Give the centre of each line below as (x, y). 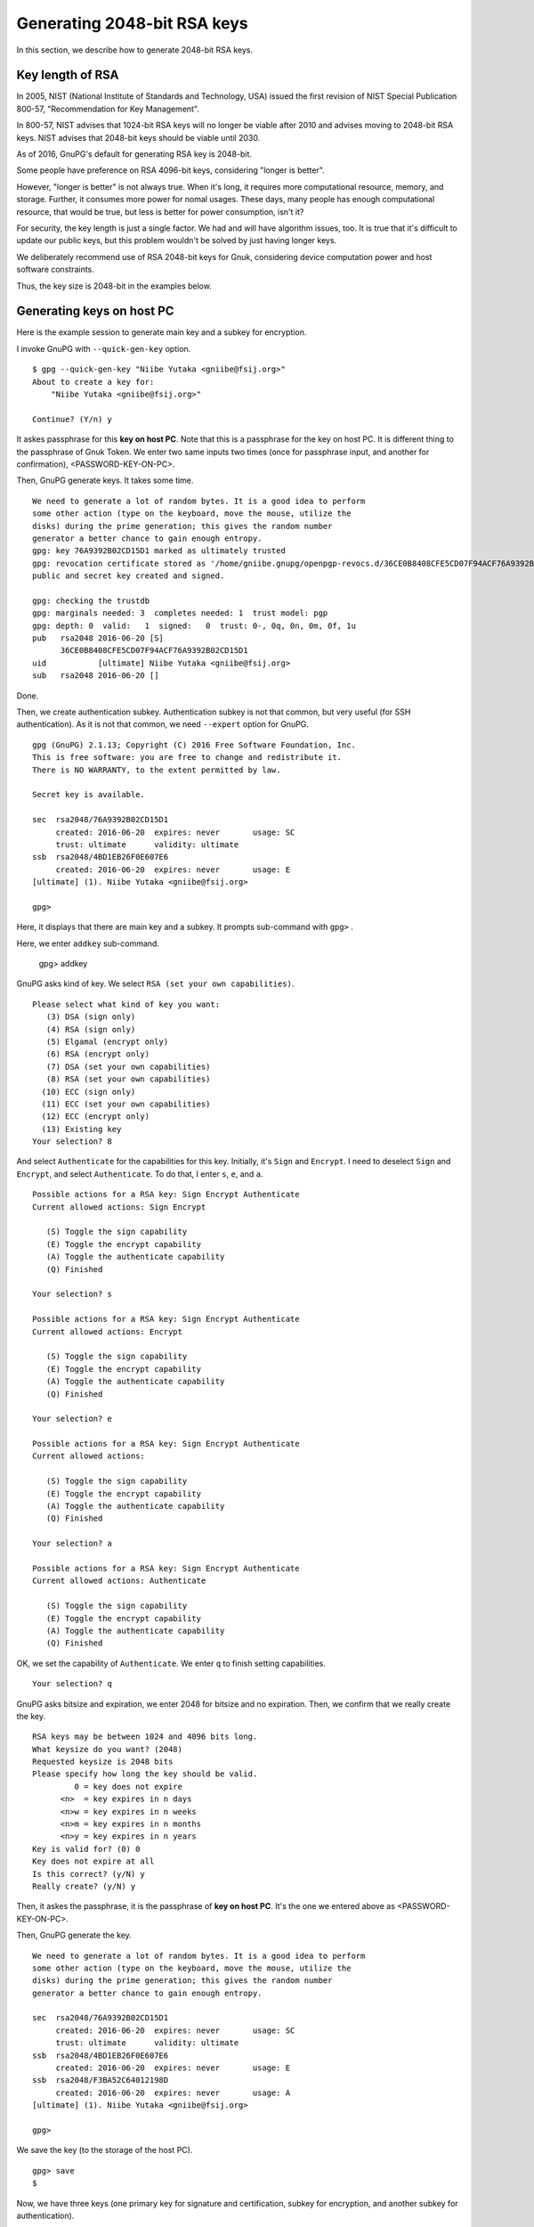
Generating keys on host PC (95, 311)
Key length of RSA (68, 75)
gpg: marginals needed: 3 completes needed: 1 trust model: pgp (180, 613)
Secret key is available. (89, 795)
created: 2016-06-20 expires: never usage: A (173, 2092)
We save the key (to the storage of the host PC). (105, 2150)
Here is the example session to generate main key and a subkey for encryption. (162, 332)
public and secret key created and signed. (129, 576)
